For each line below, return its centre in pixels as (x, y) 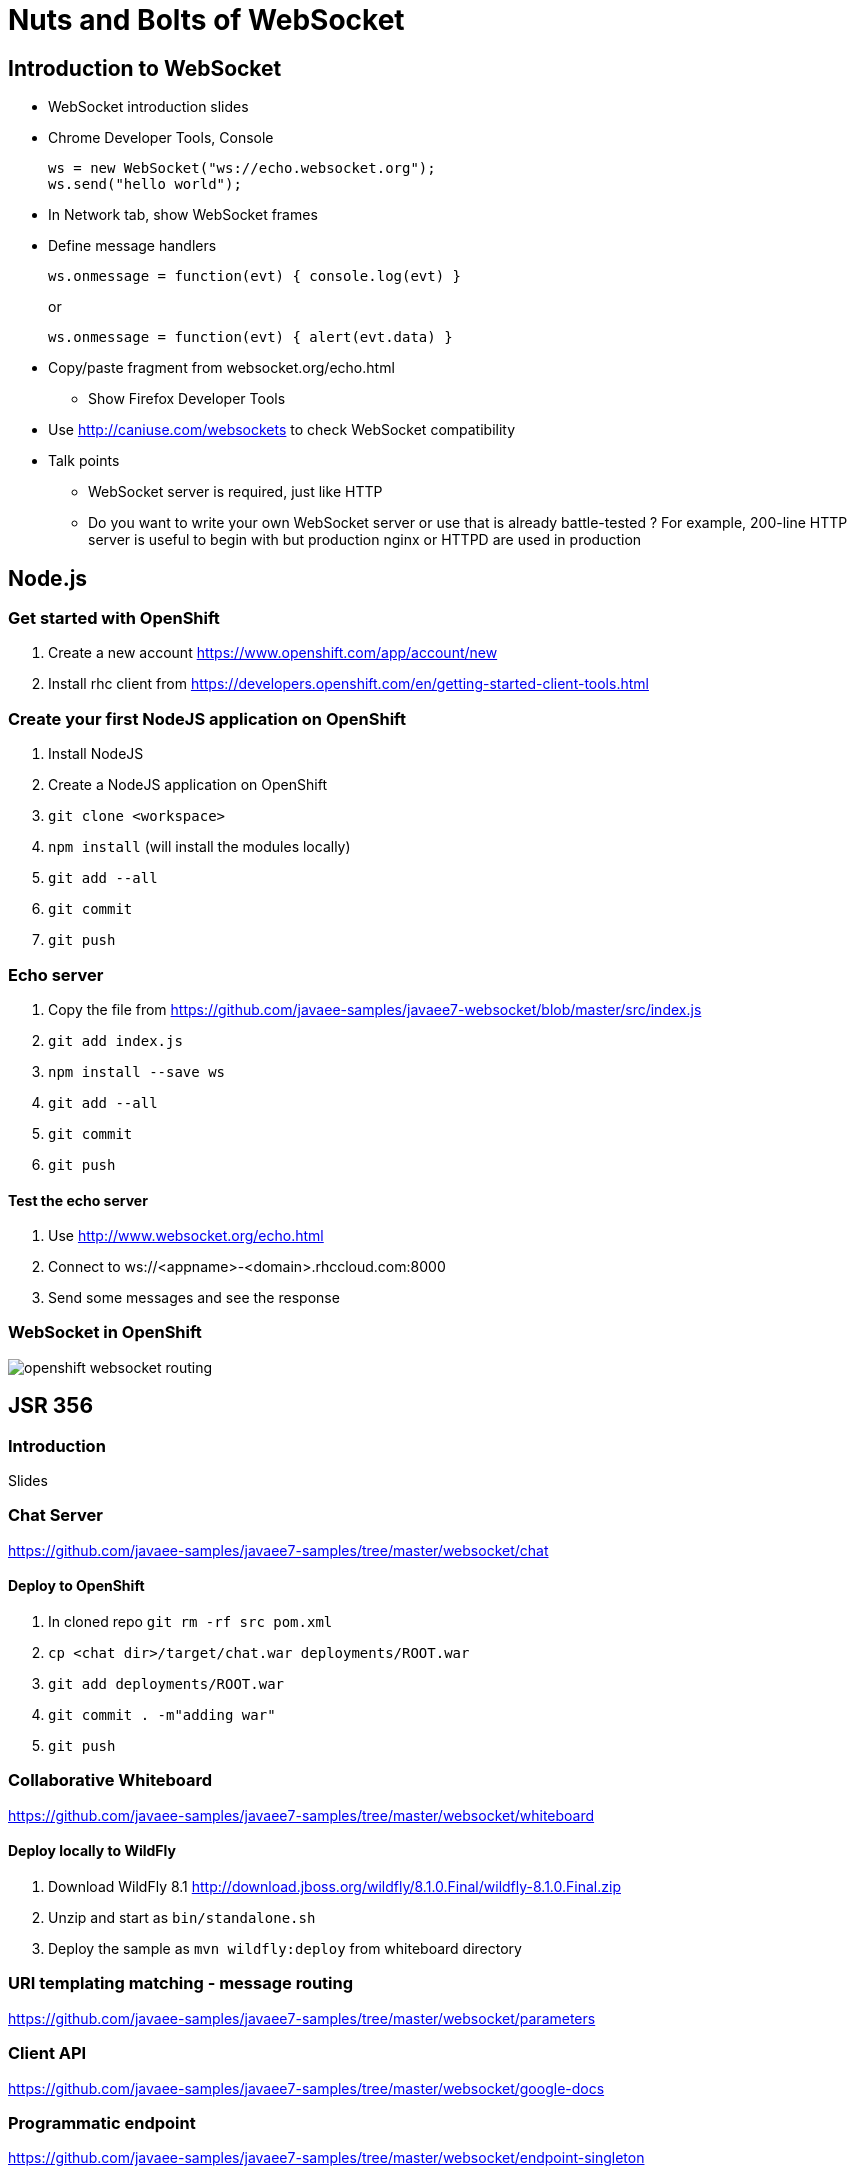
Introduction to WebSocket (145, 68)
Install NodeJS (96, 754)
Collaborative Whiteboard (110, 1780)
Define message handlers (132, 246)
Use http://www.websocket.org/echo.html (186, 1236)
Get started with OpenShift (114, 618)
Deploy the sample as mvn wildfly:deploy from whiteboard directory (285, 1949)
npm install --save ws (137, 1071)
